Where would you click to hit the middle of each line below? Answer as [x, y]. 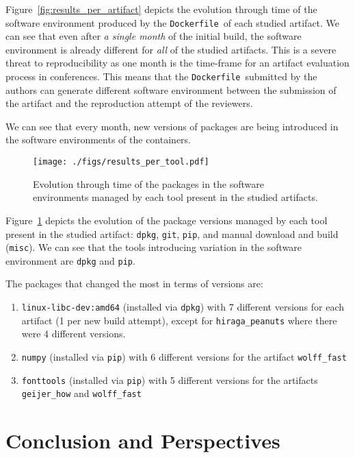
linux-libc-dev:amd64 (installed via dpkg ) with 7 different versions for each [183, 307]
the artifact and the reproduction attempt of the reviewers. [129, 103]
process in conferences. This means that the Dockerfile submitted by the [161, 76]
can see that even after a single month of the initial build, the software [154, 36]
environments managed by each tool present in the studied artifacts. [175, 197]
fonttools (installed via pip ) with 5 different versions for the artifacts [170, 379]
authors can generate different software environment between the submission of [171, 89]
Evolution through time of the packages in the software [148, 183]
